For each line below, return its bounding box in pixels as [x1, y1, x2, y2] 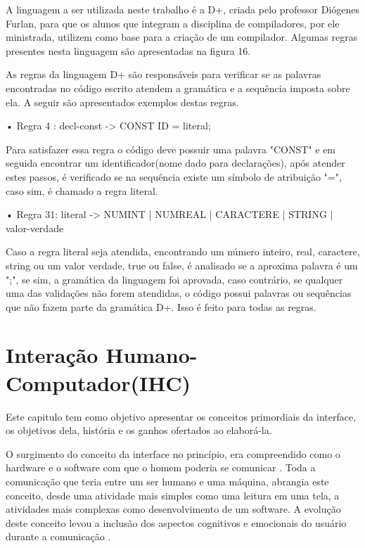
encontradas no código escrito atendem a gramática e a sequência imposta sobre [6, 80, 350, 95]
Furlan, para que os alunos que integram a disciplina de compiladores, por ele [6, 15, 340, 30]
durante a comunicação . [6, 529, 111, 544]
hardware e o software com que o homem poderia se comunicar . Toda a [6, 460, 316, 475]
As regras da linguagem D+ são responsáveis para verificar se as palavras [6, 67, 321, 82]
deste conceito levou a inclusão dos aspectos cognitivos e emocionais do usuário [6, 515, 347, 530]
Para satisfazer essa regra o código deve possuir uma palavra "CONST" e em [6, 141, 336, 156]
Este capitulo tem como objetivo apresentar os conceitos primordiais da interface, [6, 409, 357, 423]
